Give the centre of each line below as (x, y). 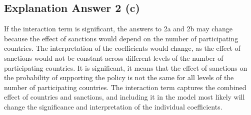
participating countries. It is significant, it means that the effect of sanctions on (126, 67)
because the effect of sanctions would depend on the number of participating (121, 38)
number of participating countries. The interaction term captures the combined (125, 87)
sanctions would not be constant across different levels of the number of (114, 57)
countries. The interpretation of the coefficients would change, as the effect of (122, 48)
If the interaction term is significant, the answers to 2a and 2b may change (118, 29)
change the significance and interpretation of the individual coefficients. (113, 106)
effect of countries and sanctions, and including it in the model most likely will (124, 97)
